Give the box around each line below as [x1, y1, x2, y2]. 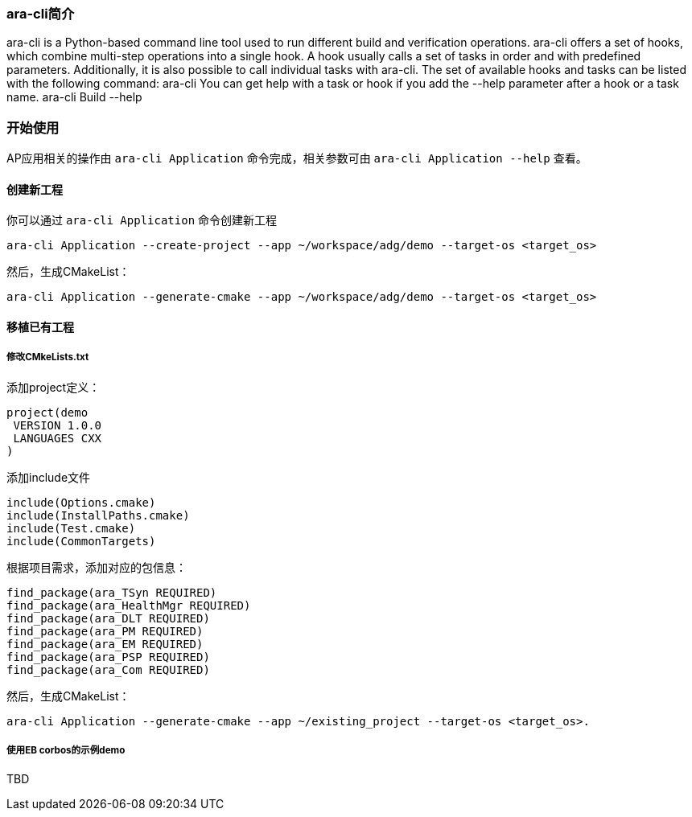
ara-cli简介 [6, 6, 75, 22]
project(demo [6, 405, 89, 419]
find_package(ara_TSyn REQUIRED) [6, 585, 217, 599]
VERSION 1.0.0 [13, 418, 102, 432]
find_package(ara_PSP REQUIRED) [6, 650, 210, 663]
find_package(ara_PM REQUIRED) [6, 624, 204, 638]
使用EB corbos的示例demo [6, 745, 126, 757]
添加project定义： [6, 380, 101, 394]
